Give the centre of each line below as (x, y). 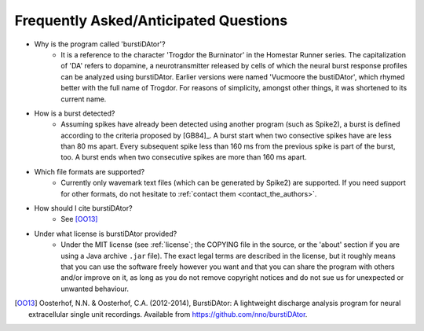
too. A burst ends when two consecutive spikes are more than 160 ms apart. (184, 157)
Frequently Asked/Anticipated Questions (151, 20)
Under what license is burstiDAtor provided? (106, 234)
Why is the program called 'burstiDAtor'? (100, 44)
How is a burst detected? (75, 113)
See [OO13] (79, 219)
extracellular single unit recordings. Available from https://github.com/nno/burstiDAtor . (168, 314)
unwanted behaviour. (95, 289)
